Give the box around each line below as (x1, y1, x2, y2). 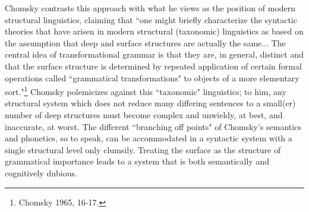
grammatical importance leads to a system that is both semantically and (5, 155, 269, 167)
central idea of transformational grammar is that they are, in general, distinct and (5, 48, 304, 61)
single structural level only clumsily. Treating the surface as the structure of (5, 143, 281, 156)
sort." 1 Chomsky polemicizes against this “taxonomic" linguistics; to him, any (5, 84, 286, 97)
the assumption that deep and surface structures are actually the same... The (5, 36, 286, 49)
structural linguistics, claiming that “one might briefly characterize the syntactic (5, 13, 298, 26)
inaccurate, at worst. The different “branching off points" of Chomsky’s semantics (5, 120, 301, 132)
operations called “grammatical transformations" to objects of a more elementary (5, 71, 299, 84)
